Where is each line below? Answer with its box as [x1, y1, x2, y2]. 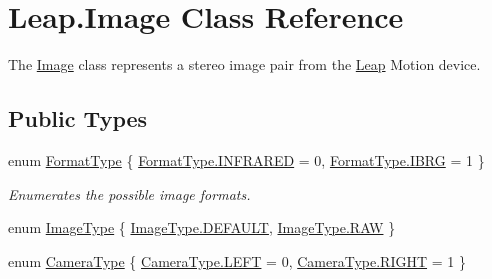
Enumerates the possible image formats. [8, 183, 251, 204]
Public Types [8, 103, 148, 134]
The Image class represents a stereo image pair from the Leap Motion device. [8, 54, 481, 75]
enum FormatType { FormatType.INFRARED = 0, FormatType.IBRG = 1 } [8, 149, 485, 170]
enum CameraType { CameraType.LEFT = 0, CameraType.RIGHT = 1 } [8, 250, 466, 271]
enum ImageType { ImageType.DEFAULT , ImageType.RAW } [8, 217, 396, 238]
